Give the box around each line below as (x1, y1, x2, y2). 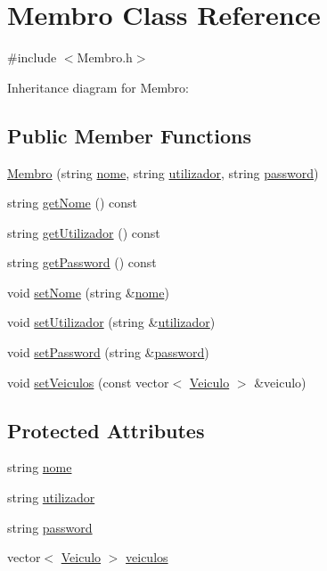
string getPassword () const (7, 253, 157, 272)
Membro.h (77, 48, 133, 67)
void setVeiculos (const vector (7, 372, 169, 391)
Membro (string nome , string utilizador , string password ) (7, 163, 319, 182)
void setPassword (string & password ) (7, 343, 209, 362)
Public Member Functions (7, 121, 251, 149)
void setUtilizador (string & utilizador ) (7, 313, 216, 331)
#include (7, 48, 57, 67)
